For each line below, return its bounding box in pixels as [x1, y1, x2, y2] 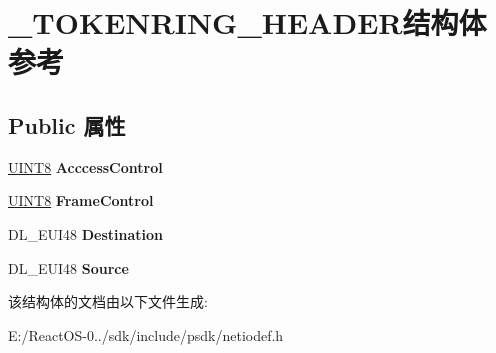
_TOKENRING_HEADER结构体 [8, 2, 487, 43]
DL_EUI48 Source [8, 257, 129, 278]
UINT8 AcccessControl [8, 156, 163, 177]
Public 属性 [8, 109, 126, 140]
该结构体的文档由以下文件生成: [8, 291, 208, 312]
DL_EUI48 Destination [8, 223, 164, 244]
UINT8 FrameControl [8, 190, 154, 211]
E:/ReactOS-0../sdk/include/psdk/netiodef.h [8, 324, 284, 345]
